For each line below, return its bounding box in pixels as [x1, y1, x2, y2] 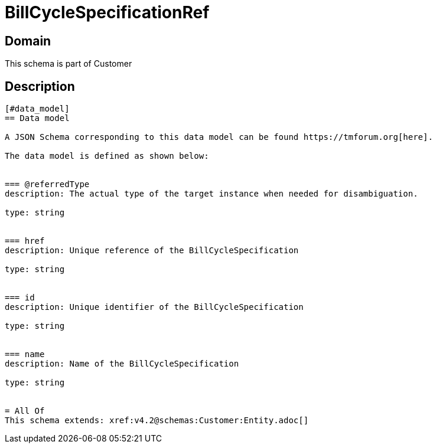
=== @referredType [5, 179, 90, 189]
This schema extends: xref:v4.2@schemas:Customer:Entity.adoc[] [5, 416, 309, 426]
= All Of [5, 406, 45, 416]
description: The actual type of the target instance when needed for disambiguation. [5, 189, 418, 199]
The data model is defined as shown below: [5, 151, 209, 161]
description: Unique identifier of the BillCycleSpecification [5, 302, 304, 312]
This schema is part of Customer [5, 58, 132, 69]
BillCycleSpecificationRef [5, 2, 210, 22]
